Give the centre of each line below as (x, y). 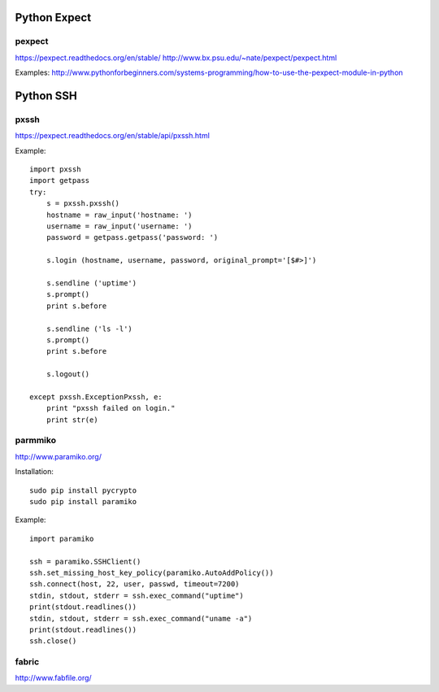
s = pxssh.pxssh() (83, 204)
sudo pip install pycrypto (83, 490)
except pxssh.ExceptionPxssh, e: (96, 397)
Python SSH (46, 96)
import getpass (60, 181)
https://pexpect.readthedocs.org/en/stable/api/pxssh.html (113, 136)
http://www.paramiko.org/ (58, 456)
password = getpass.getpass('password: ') (132, 237)
